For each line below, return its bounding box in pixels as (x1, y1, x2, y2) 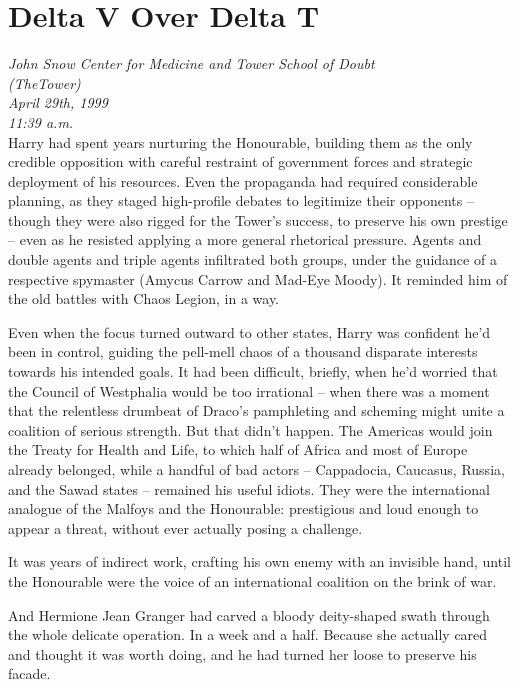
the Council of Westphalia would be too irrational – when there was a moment (8, 380, 490, 401)
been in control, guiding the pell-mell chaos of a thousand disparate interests (8, 341, 478, 362)
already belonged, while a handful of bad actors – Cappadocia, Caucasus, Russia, (8, 459, 505, 479)
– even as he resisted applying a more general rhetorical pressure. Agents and (8, 229, 482, 250)
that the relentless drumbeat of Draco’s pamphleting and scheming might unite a (8, 400, 505, 421)
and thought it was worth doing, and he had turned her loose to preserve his (8, 643, 477, 664)
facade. (8, 663, 51, 684)
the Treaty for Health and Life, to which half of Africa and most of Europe (8, 439, 468, 460)
